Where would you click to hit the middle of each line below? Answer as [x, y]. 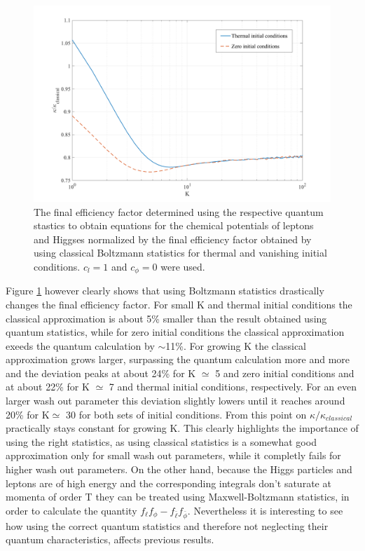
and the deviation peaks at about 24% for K [101, 373]
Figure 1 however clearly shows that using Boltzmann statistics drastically [165, 291]
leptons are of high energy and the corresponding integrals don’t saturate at [168, 483]
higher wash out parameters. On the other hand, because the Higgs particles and [179, 469]
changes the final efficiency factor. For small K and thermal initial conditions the [179, 304]
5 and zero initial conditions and [285, 373]
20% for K [28, 414]
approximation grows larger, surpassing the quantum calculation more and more [178, 359]
